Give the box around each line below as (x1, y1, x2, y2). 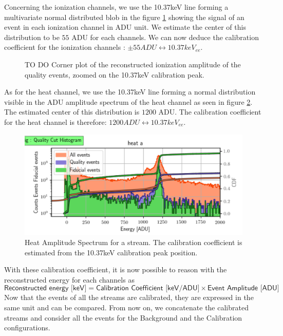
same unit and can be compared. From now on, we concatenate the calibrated (4, 302, 249, 312)
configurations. (4, 322, 50, 333)
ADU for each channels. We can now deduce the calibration (71, 31, 259, 42)
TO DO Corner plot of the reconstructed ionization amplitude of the (25, 59, 241, 69)
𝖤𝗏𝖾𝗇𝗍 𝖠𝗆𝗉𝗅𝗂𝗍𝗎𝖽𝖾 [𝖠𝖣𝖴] (207, 285, 279, 292)
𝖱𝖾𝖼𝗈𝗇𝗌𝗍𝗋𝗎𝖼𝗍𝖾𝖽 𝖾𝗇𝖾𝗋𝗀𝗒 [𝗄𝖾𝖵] (4, 285, 87, 292)
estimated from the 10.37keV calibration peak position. (25, 247, 198, 257)
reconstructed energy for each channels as (4, 274, 135, 285)
